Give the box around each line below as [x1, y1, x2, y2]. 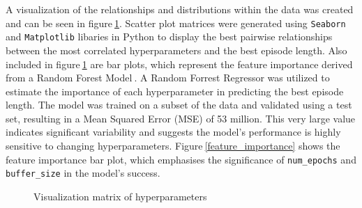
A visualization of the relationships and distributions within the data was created [6, 2, 354, 16]
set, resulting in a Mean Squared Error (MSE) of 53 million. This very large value [6, 111, 356, 125]
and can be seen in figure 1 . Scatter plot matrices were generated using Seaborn [6, 15, 346, 30]
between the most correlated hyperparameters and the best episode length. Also [6, 42, 347, 57]
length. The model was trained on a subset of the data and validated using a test [6, 97, 352, 112]
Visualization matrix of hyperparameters [33, 189, 207, 203]
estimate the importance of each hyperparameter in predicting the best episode [6, 83, 344, 98]
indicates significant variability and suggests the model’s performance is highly [6, 125, 341, 139]
